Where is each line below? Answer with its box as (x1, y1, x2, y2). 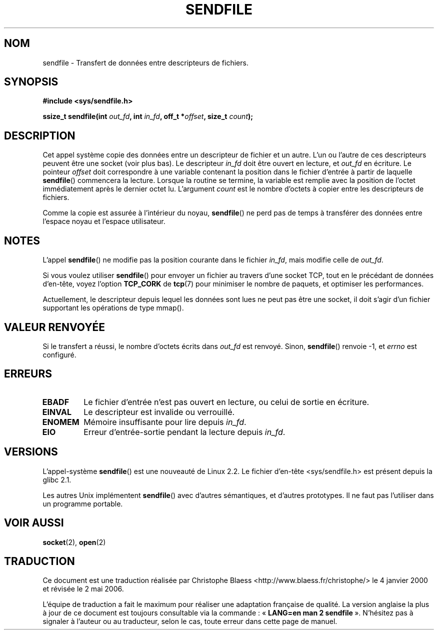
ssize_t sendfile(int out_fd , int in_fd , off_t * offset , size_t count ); (42, 112, 253, 121)
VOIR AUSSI (4, 516, 64, 529)
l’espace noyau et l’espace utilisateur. (42, 217, 165, 226)
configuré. (42, 350, 76, 359)
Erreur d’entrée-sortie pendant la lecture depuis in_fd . (83, 426, 285, 437)
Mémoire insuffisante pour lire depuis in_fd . (83, 416, 246, 427)
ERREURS (4, 367, 52, 380)
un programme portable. (42, 499, 123, 508)
